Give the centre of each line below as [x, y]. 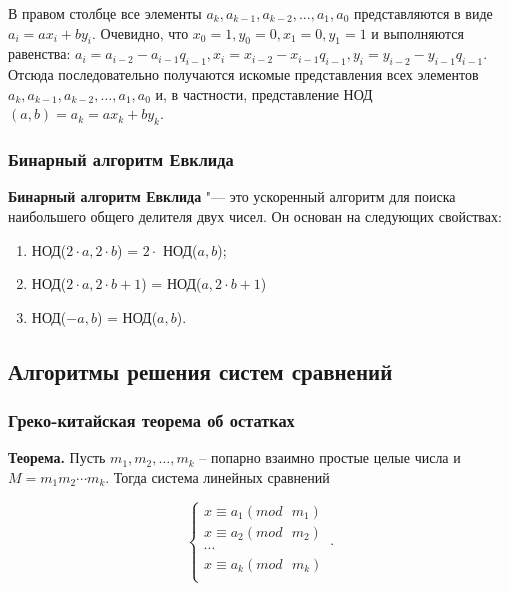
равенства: [39, 53]
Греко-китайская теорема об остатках [151, 420]
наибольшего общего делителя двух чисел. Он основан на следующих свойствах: [255, 215]
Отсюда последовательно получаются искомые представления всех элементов [243, 74]
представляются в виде [423, 13]
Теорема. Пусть [57, 457]
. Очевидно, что [140, 32]
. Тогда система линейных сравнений [217, 476]
